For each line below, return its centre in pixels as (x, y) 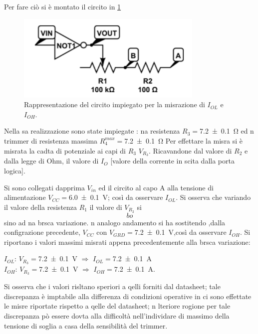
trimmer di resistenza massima (51, 140)
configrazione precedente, (42, 232)
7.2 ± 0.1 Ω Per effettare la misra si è (184, 140)
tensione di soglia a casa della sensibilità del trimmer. (86, 325)
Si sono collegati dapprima (44, 187)
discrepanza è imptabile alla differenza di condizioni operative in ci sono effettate (128, 296)
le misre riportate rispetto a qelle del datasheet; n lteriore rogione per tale (117, 306)
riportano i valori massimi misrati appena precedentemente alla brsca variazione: (127, 242)
